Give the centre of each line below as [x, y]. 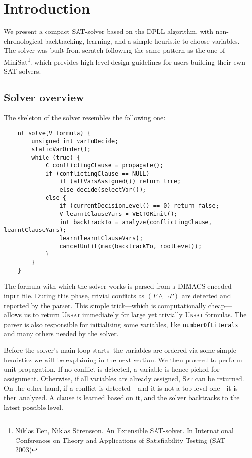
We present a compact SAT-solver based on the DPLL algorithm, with [109, 31]
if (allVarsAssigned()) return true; [120, 182]
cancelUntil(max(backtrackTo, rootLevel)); [131, 246]
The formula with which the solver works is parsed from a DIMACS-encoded [118, 286]
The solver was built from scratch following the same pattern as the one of [115, 50]
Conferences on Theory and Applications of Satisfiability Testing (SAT [120, 440]
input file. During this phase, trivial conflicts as [74, 295]
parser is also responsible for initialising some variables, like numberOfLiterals [121, 324]
